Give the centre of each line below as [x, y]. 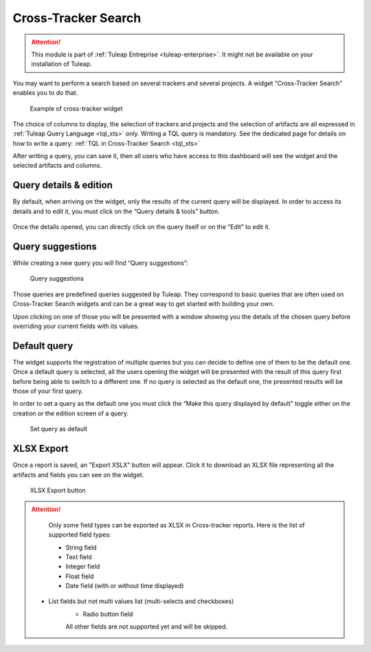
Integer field [83, 567]
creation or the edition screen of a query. [71, 413]
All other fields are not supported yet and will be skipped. [147, 627]
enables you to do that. [45, 93]
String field [81, 547]
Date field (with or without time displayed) [125, 586]
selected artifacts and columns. [57, 166]
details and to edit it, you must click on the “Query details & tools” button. [116, 211]
